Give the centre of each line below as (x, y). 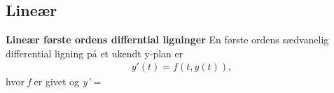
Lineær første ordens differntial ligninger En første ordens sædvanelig (167, 40)
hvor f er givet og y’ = (54, 81)
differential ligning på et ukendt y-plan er (95, 53)
